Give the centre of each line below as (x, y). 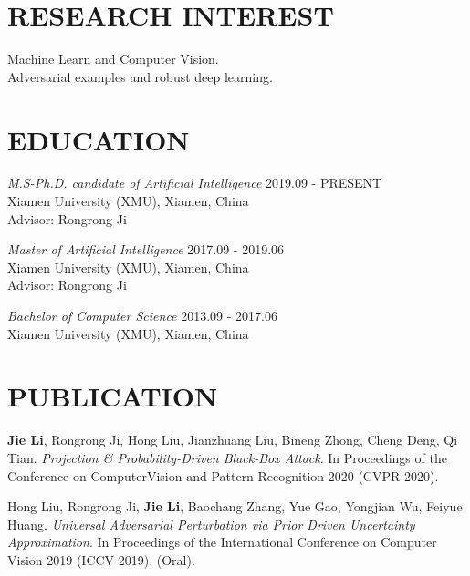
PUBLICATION (113, 396)
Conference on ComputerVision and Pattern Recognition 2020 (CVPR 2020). (223, 475)
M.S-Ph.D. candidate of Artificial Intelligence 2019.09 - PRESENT (195, 183)
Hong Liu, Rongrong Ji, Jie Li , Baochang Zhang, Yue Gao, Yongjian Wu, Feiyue (235, 506)
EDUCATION (99, 139)
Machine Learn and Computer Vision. (113, 59)
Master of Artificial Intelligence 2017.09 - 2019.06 (146, 249)
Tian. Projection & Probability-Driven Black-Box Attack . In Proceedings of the (227, 457)
